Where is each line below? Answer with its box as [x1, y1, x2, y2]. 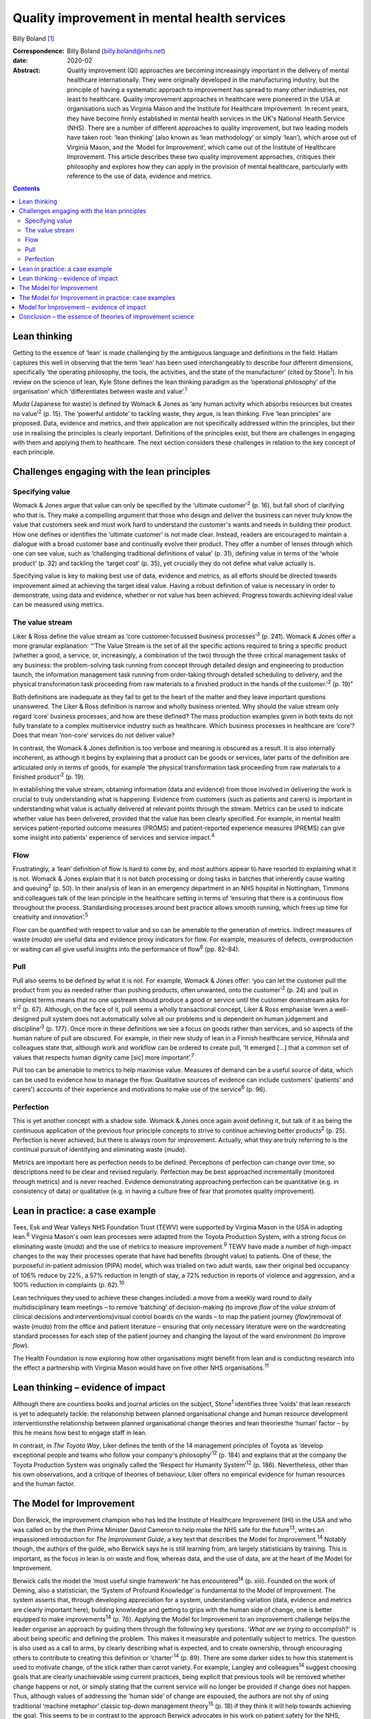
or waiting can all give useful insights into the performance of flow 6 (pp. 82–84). [12, 943, 240, 953]
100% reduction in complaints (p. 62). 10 [12, 1280, 125, 1289]
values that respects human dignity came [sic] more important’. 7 [12, 1052, 195, 1062]
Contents [12, 184, 41, 193]
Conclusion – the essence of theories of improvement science [19, 313, 194, 321]
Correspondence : [12, 47, 65, 55]
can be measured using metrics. [12, 600, 104, 609]
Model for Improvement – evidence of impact [19, 303, 146, 311]
